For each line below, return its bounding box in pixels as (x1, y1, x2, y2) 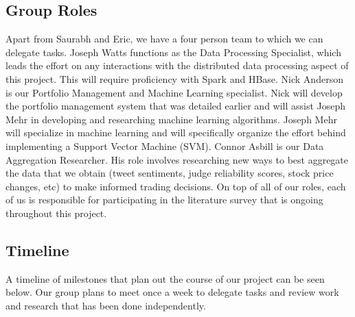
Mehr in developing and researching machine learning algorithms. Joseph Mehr (5, 112, 337, 126)
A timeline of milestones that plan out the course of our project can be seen (5, 271, 325, 286)
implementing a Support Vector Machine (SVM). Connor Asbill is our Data (5, 138, 324, 153)
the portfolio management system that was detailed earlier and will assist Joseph (5, 99, 346, 113)
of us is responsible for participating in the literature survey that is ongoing (5, 192, 323, 207)
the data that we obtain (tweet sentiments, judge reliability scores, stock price (5, 166, 334, 180)
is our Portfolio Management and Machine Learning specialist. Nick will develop (5, 85, 343, 99)
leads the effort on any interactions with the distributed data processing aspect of (5, 58, 349, 73)
